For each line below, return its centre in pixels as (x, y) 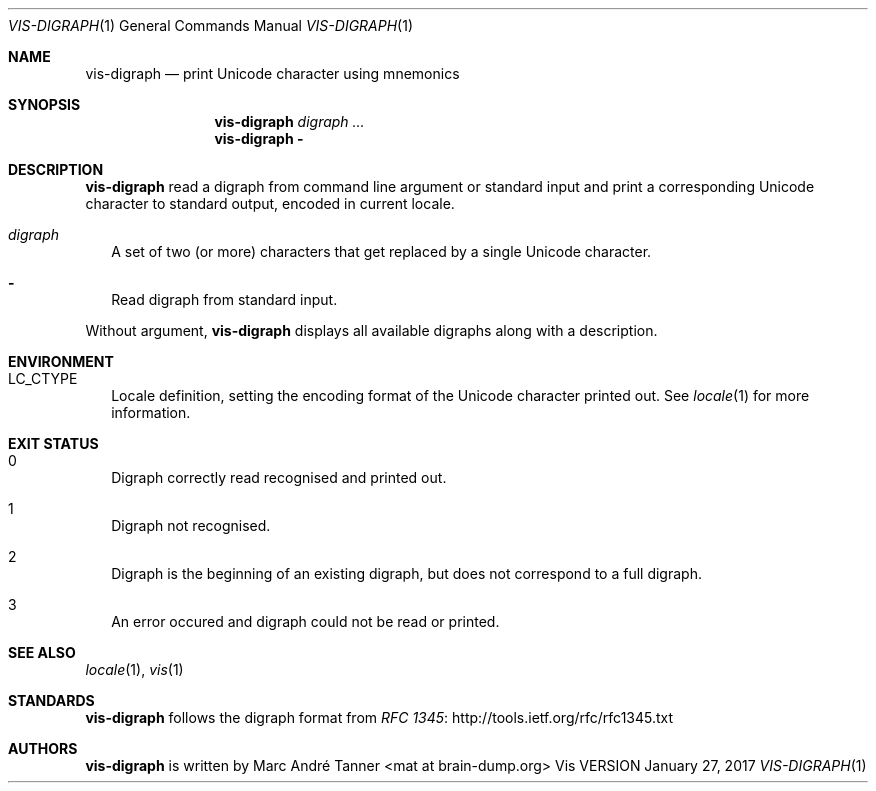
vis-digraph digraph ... (289, 121)
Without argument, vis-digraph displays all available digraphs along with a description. (371, 330)
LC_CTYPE (43, 378)
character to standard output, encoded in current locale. (270, 203)
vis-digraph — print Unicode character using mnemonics (272, 73)
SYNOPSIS (44, 104)
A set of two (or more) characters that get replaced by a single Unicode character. (381, 251)
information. (151, 412)
